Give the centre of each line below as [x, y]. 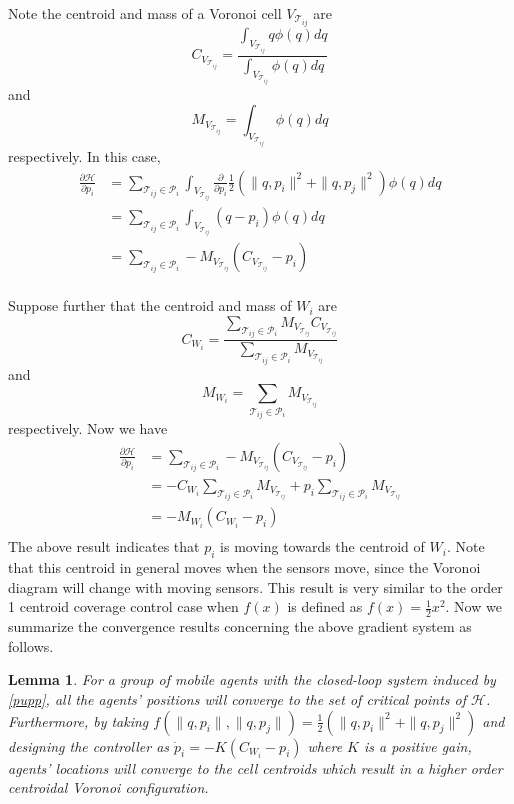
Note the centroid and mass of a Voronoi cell [145, 13]
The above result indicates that [104, 546]
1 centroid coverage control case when [123, 606]
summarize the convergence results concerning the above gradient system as [240, 626]
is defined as [325, 606]
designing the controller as [89, 745]
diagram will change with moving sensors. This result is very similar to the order [255, 586]
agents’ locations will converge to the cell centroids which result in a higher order [255, 767]
